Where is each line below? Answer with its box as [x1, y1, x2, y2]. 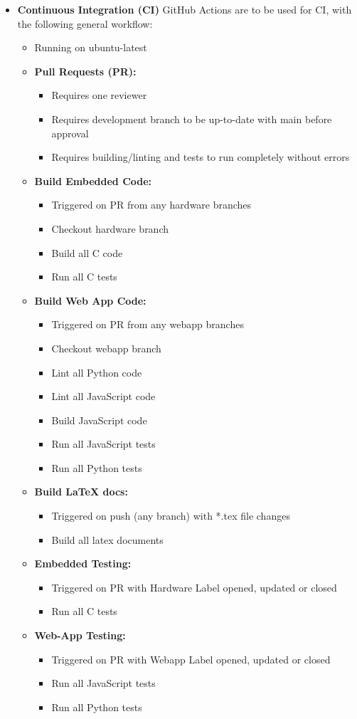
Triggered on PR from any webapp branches [51, 317, 244, 332]
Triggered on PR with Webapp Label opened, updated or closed [51, 651, 331, 666]
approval [51, 125, 89, 140]
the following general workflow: [17, 16, 153, 31]
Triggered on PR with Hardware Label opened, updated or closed [51, 579, 337, 594]
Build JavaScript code [51, 412, 147, 427]
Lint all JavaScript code [51, 389, 156, 404]
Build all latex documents [51, 532, 164, 547]
